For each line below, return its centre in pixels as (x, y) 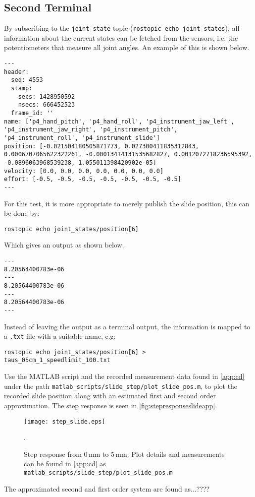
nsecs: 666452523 (47, 105)
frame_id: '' (32, 113)
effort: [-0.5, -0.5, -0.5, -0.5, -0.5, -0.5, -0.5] (93, 179)
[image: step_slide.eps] (65, 421)
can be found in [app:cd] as (65, 464)
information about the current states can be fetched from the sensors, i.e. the (121, 37)
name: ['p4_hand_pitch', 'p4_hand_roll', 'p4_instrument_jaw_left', (119, 121)
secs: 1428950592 (47, 96)
